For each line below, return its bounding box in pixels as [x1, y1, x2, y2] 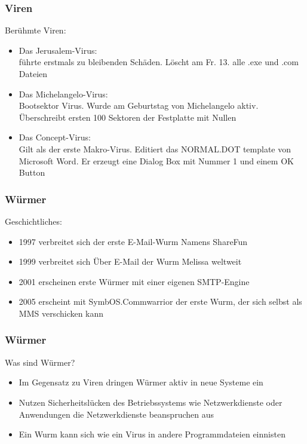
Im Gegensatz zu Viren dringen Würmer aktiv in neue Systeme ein [19, 376, 263, 388]
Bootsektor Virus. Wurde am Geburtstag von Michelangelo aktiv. [19, 99, 259, 112]
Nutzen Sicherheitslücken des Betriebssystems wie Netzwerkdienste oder [19, 396, 283, 408]
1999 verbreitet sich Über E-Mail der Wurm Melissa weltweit [19, 255, 242, 268]
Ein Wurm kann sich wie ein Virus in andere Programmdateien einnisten [19, 428, 285, 440]
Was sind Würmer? [5, 356, 75, 368]
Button [19, 166, 45, 179]
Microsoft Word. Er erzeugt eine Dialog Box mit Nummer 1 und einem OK [19, 154, 294, 167]
